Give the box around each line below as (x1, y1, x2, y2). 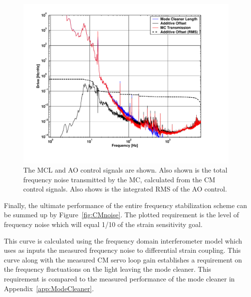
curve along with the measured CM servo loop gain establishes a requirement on (4, 254, 242, 264)
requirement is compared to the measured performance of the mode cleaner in (4, 274, 235, 284)
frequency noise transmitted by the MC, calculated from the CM (23, 174, 216, 184)
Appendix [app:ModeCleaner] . (4, 283, 94, 293)
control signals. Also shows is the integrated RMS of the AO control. (23, 184, 227, 194)
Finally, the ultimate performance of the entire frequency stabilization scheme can (4, 200, 247, 210)
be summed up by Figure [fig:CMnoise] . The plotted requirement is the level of (4, 210, 239, 220)
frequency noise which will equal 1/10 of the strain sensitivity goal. (4, 219, 203, 229)
